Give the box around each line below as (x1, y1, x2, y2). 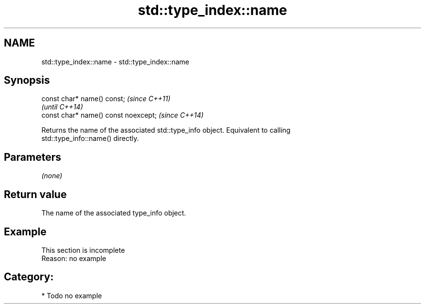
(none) (41, 171, 63, 180)
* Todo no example (41, 291, 102, 300)
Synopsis (4, 74, 50, 87)
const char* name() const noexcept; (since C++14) (41, 111, 204, 120)
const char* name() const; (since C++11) (41, 94, 171, 103)
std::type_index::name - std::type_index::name (41, 57, 189, 66)
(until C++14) (41, 103, 83, 111)
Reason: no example (41, 254, 106, 262)
